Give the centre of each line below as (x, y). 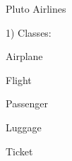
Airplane (24, 56)
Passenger (27, 103)
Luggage (24, 127)
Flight (19, 79)
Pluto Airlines (36, 8)
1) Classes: (29, 32)
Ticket (19, 151)
